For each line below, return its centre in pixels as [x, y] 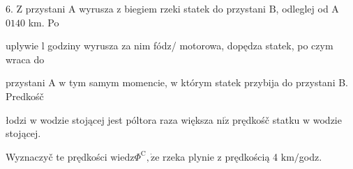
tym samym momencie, [118, 82]
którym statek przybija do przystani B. [265, 82]
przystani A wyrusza [69, 8]
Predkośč [25, 96]
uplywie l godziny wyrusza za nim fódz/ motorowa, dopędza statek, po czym [170, 46]
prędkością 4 [251, 156]
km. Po [44, 22]
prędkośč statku [266, 119]
